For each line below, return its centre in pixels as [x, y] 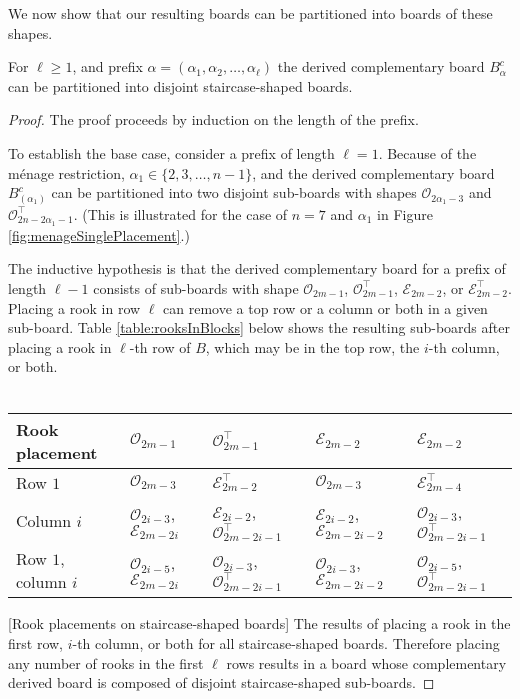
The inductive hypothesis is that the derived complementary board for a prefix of [257, 268]
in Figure [405, 213]
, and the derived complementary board [373, 172]
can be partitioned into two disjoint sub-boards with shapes [234, 192]
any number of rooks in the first [106, 662]
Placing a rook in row [74, 307]
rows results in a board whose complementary [366, 662]
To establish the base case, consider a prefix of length [171, 152]
